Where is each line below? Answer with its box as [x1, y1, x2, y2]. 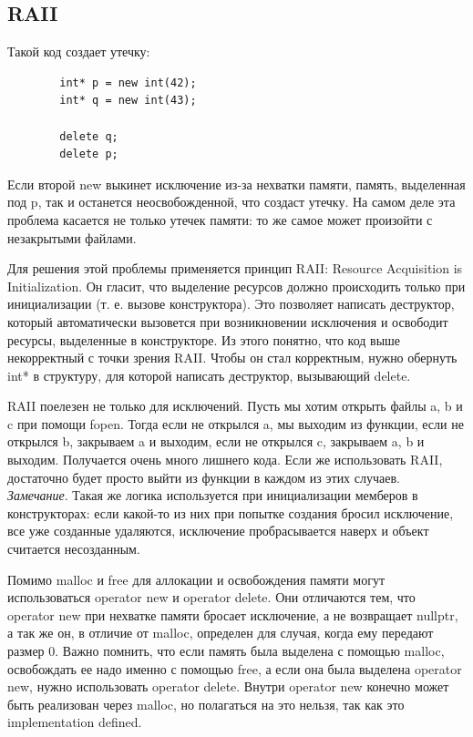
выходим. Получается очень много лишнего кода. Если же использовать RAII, [7, 450, 443, 469]
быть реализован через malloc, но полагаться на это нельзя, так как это [7, 694, 405, 713]
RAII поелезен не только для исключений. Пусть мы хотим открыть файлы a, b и [7, 396, 463, 415]
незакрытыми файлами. [7, 228, 137, 247]
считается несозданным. [7, 539, 140, 558]
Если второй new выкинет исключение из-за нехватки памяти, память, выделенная [7, 174, 466, 193]
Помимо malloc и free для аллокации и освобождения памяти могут [7, 569, 386, 589]
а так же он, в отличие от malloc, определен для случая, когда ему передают [7, 623, 434, 642]
